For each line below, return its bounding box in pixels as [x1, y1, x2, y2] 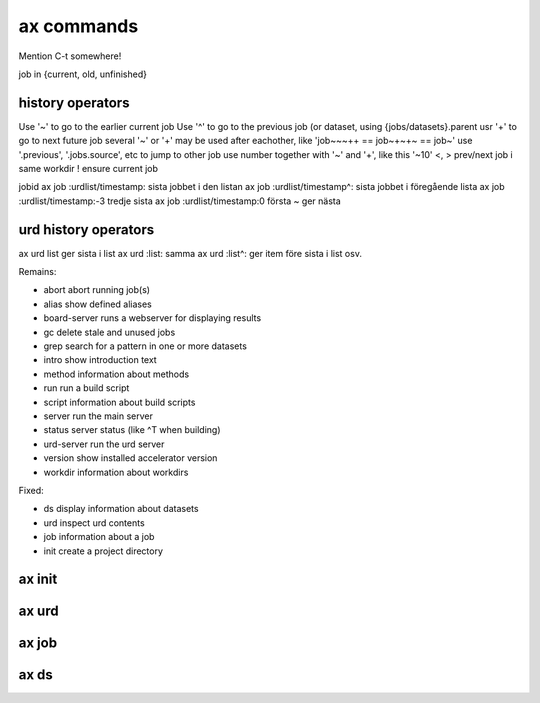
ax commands [18, 15, 139, 37]
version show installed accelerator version [43, 452, 218, 464]
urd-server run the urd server [43, 438, 165, 450]
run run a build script [43, 382, 130, 394]
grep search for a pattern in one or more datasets [43, 340, 247, 352]
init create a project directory [43, 545, 164, 557]
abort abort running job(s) [43, 284, 150, 296]
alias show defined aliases [43, 298, 152, 310]
